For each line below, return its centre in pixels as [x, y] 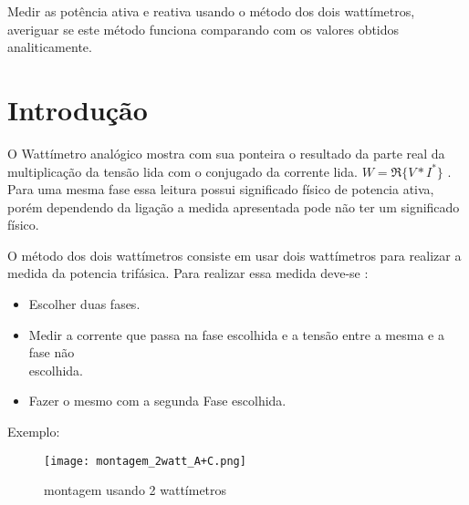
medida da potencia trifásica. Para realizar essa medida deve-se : [188, 273]
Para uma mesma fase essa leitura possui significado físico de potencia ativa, [221, 189]
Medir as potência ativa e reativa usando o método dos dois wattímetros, [211, 11]
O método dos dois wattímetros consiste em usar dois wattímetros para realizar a [234, 255]
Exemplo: [34, 432]
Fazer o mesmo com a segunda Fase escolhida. [157, 401]
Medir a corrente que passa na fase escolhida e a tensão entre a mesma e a [236, 334]
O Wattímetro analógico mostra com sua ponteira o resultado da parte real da [226, 153]
